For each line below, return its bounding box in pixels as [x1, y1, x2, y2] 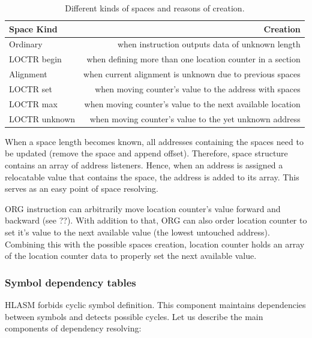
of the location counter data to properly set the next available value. [5, 249, 257, 262]
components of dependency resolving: [5, 322, 142, 334]
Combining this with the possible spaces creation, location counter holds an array [5, 237, 305, 250]
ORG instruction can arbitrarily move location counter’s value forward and [5, 202, 281, 215]
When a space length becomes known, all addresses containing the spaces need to [5, 135, 304, 147]
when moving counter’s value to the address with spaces [95, 82, 301, 95]
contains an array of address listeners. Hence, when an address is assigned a [5, 158, 283, 171]
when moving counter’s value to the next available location [84, 97, 301, 110]
